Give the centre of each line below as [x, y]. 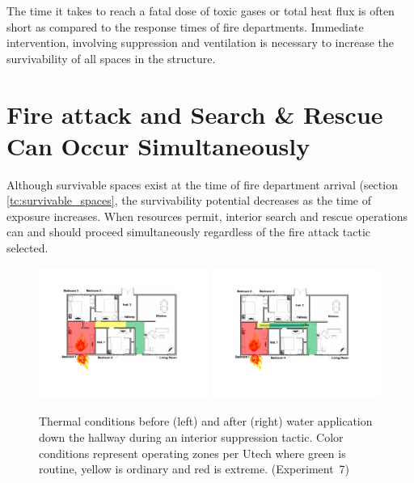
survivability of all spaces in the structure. [111, 58]
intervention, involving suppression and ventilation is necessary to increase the [201, 42]
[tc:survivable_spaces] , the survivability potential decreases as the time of [189, 200]
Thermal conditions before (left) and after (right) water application [206, 421]
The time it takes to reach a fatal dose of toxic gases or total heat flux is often [201, 11]
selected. [27, 248]
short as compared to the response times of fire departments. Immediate [185, 26]
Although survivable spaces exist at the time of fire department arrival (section [202, 184]
